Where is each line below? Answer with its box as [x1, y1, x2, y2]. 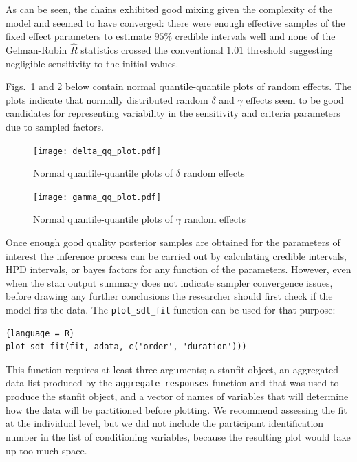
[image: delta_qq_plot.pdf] [33, 146, 162, 156]
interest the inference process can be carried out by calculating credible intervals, [6, 248, 347, 263]
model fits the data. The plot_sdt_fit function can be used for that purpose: [6, 302, 336, 317]
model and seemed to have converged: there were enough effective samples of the [6, 15, 345, 30]
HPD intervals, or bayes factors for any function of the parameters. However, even [6, 262, 351, 276]
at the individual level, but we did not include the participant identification [6, 416, 324, 430]
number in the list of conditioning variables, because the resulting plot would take [6, 429, 351, 443]
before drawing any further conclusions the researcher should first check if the [6, 289, 333, 303]
